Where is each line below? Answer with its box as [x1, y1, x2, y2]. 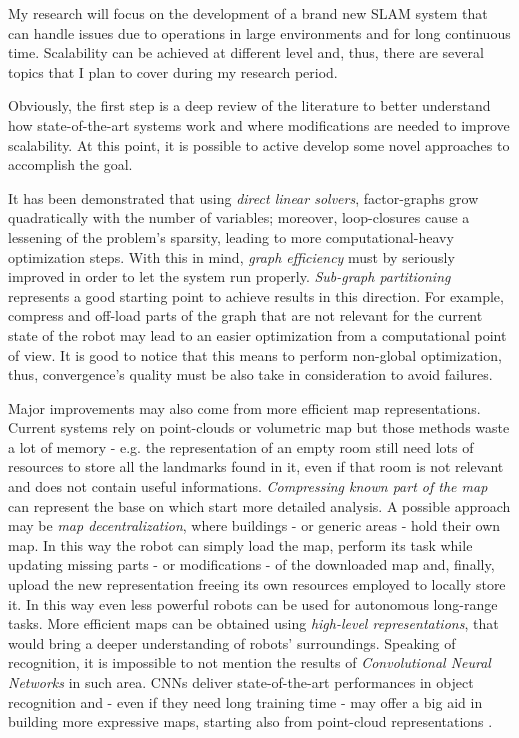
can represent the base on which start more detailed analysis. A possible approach [8, 495, 511, 516]
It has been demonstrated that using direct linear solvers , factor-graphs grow [8, 187, 479, 208]
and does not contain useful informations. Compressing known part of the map [8, 476, 488, 497]
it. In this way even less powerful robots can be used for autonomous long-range [8, 593, 498, 614]
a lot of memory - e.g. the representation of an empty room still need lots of [8, 436, 474, 457]
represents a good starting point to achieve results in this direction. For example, [8, 285, 504, 306]
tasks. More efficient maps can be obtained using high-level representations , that [8, 613, 499, 634]
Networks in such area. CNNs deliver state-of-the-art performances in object [8, 672, 474, 692]
